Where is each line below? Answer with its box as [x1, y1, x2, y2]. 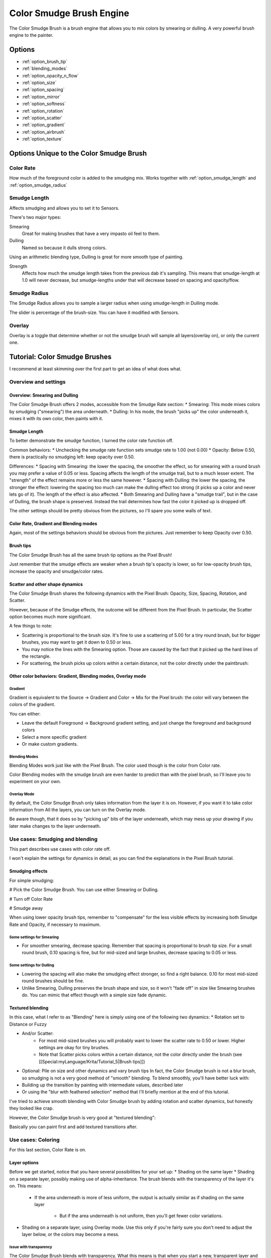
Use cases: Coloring [9, 1136, 60, 1143]
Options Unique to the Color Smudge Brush [9, 149, 147, 158]
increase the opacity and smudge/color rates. [9, 568, 104, 574]
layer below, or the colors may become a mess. [22, 1231, 120, 1237]
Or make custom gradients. [22, 741, 78, 747]
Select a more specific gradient [22, 734, 87, 740]
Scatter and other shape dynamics [9, 581, 83, 587]
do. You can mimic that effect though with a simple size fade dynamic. [22, 992, 168, 998]
